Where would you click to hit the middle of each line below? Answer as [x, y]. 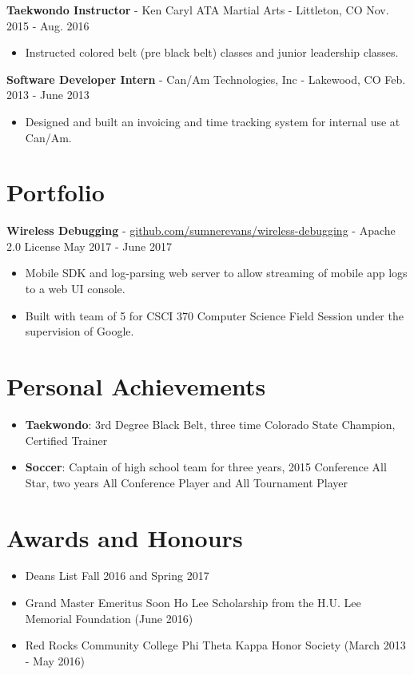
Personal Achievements [136, 386]
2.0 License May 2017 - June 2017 [89, 246]
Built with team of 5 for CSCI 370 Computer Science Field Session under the [214, 315]
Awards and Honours [125, 537]
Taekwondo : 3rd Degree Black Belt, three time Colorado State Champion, [210, 424]
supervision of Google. [80, 331]
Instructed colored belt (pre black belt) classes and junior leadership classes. [212, 52]
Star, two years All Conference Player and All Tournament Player [186, 482]
